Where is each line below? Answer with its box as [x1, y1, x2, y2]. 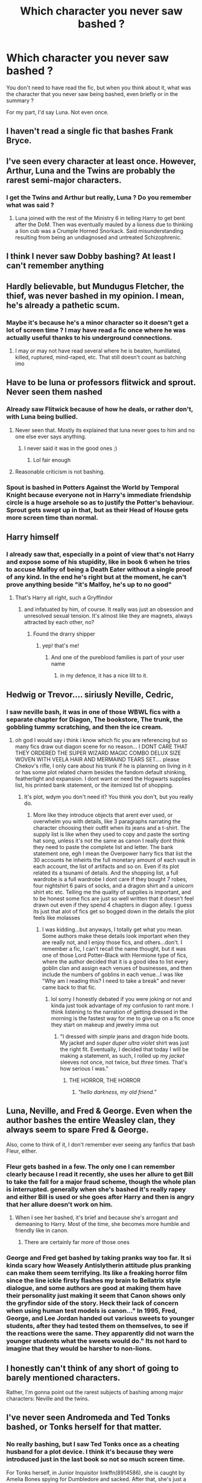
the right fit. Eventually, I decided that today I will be [60, 1046, 189, 1053]
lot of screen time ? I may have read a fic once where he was [6, 325, 186, 334]
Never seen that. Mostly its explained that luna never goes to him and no [14, 426, 195, 434]
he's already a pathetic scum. [6, 300, 120, 310]
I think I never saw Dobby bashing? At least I [6, 251, 176, 261]
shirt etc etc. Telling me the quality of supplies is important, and [33, 888, 191, 896]
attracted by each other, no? [24, 619, 95, 626]
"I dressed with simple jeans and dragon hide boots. [60, 1033, 190, 1040]
